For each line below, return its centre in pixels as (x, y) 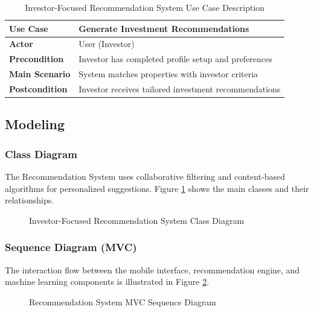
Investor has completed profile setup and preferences (175, 59)
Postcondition (38, 88)
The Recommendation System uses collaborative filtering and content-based (145, 177)
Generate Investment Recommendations (164, 28)
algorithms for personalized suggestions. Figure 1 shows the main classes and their (157, 188)
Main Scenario (40, 74)
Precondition (37, 59)
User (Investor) (107, 44)
